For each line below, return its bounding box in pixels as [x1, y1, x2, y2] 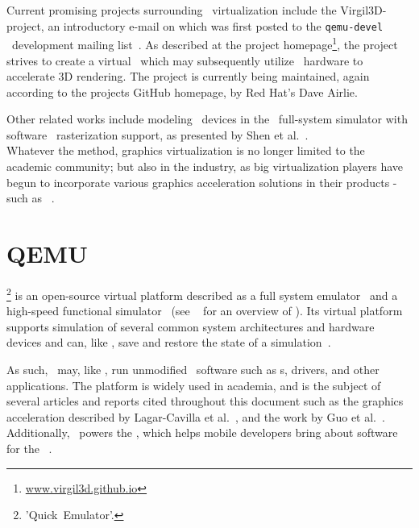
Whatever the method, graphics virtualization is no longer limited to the [6, 142, 365, 159]
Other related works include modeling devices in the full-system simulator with [6, 110, 408, 127]
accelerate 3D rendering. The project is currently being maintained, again [6, 68, 370, 85]
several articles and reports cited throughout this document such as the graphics [6, 393, 404, 410]
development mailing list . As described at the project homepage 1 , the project [11, 34, 398, 52]
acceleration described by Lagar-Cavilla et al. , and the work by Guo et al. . [6, 408, 385, 425]
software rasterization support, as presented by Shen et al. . [6, 126, 309, 143]
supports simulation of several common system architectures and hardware [6, 318, 375, 335]
